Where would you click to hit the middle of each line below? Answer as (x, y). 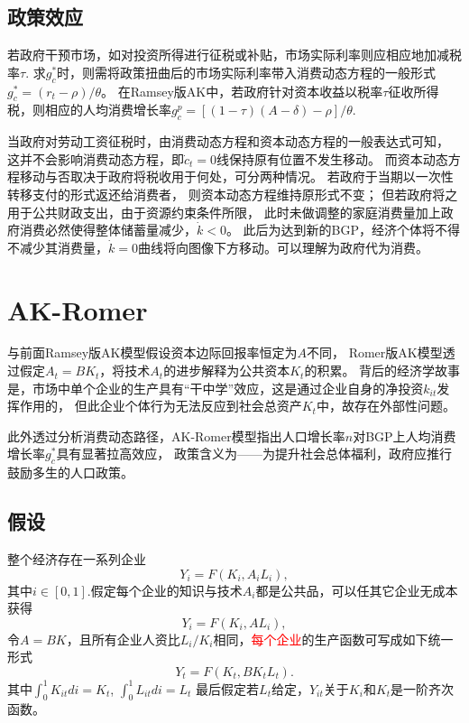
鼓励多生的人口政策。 (70, 473)
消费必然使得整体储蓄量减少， (108, 230)
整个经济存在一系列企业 (77, 559)
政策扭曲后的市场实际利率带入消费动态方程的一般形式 (278, 72)
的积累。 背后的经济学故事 (382, 371)
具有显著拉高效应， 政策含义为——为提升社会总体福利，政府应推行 (254, 454)
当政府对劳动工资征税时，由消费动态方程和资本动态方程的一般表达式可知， (228, 141)
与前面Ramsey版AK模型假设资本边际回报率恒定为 (152, 352)
